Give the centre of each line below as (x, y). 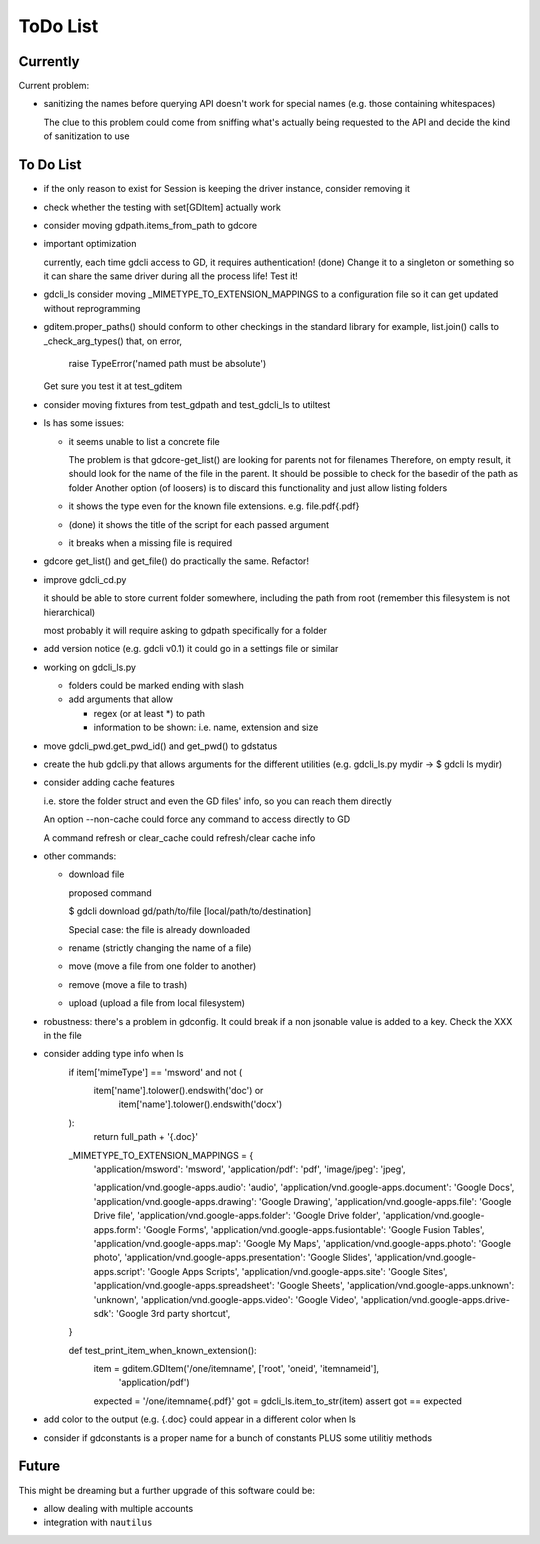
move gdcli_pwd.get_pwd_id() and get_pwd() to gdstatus (160, 746)
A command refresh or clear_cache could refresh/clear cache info (179, 837)
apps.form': (117, 1229)
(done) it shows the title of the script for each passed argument (199, 524)
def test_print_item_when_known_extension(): (162, 1350)
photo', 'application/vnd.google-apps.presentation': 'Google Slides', (233, 1257)
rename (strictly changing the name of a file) (160, 947)
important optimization (90, 244)
